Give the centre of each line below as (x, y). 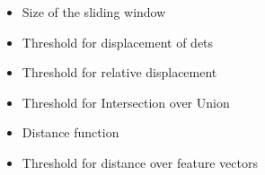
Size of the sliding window (94, 12)
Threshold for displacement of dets (118, 42)
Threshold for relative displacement (119, 72)
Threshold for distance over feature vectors (140, 162)
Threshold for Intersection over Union (126, 102)
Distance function (71, 132)
